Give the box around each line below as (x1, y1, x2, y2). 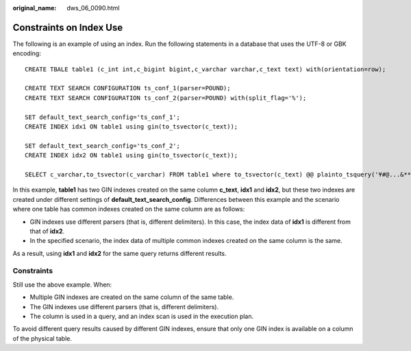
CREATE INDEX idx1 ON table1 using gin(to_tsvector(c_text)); (25, 123, 238, 131)
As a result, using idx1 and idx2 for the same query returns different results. (12, 249, 227, 257)
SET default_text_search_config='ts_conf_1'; (25, 113, 181, 121)
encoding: (12, 49, 41, 57)
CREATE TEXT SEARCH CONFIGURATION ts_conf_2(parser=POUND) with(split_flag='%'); (25, 94, 307, 102)
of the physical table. (12, 334, 72, 342)
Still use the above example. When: (12, 281, 112, 289)
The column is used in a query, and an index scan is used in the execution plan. (29, 312, 254, 321)
